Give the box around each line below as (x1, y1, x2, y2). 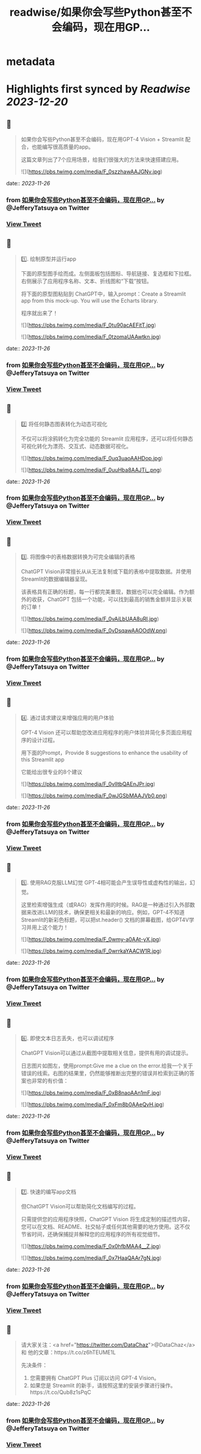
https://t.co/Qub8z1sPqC (29, 1388, 91, 1396)
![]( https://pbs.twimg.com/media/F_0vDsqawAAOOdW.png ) (20, 627, 168, 634)
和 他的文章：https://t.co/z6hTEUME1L (20, 1349, 116, 1356)
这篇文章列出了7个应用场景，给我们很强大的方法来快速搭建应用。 (20, 156, 182, 163)
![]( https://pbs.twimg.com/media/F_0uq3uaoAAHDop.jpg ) (20, 454, 163, 462)
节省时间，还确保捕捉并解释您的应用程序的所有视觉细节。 (20, 1230, 163, 1237)
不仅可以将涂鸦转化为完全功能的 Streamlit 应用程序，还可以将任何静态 (20, 435, 194, 442)
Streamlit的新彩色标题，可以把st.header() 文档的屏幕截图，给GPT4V (20, 916, 189, 924)
